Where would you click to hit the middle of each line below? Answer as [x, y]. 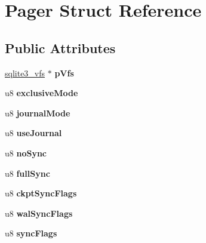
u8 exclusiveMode [41, 93]
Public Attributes [60, 47]
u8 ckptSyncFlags [41, 193]
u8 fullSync [27, 173]
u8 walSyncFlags [39, 213]
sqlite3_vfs [25, 73]
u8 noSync [26, 153]
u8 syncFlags [31, 233]
